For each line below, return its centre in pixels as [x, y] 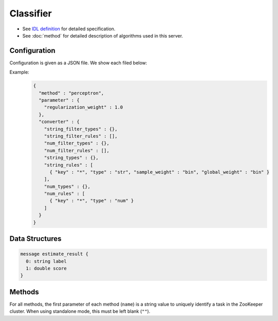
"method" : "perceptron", [71, 93]
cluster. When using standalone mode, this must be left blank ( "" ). [80, 311]
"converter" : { [59, 122]
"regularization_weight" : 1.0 [83, 107]
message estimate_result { [54, 254]
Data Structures [36, 239]
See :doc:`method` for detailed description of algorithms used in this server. [103, 35]
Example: [19, 72]
